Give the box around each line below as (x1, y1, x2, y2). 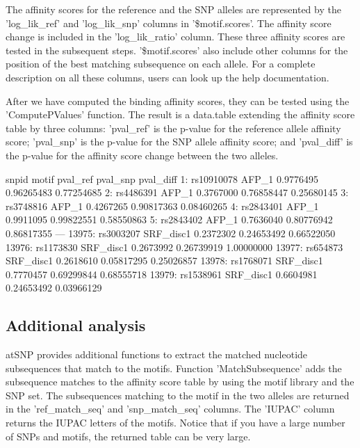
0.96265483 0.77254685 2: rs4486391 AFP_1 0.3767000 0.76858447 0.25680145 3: (6, 185, 349, 200)
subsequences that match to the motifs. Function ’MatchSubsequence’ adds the (6, 360, 342, 375)
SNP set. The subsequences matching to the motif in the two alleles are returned (6, 387, 350, 402)
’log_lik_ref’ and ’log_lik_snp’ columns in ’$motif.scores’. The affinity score (6, 15, 332, 30)
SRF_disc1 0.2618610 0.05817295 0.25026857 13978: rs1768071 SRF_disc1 (6, 253, 323, 268)
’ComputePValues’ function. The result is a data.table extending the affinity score (6, 107, 355, 122)
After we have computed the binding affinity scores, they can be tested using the (6, 93, 350, 108)
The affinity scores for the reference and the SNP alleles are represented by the (6, 2, 341, 16)
